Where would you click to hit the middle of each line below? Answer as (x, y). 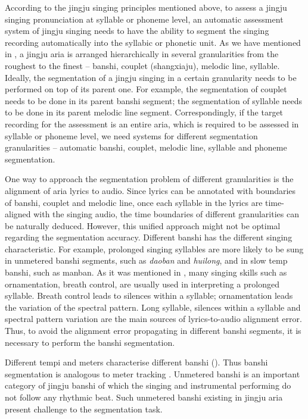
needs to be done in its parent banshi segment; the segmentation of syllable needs (154, 100)
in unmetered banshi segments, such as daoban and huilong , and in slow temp (146, 260)
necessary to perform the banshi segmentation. (90, 342)
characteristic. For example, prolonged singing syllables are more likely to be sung (154, 248)
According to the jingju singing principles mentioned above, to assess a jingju (146, 7)
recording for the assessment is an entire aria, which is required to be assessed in (152, 123)
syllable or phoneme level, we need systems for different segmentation (131, 135)
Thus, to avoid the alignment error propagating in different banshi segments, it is (153, 331)
